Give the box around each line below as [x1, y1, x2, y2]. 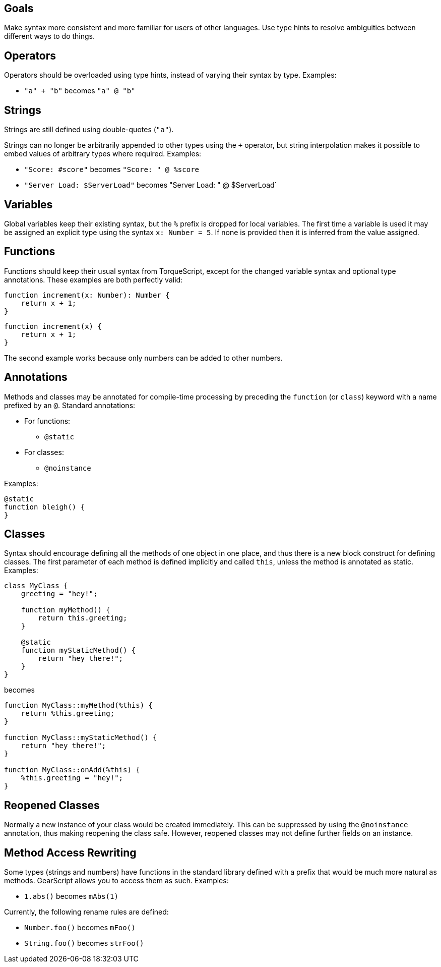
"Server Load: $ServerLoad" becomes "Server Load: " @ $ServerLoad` [24, 181, 277, 190]
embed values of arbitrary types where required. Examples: [4, 149, 202, 158]
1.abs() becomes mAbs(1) [24, 892, 118, 901]
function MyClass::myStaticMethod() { [4, 733, 157, 742]
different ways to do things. [4, 32, 95, 41]
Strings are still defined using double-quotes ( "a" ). [4, 125, 174, 134]
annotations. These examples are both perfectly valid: [4, 275, 183, 284]
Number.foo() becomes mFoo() [24, 923, 136, 932]
